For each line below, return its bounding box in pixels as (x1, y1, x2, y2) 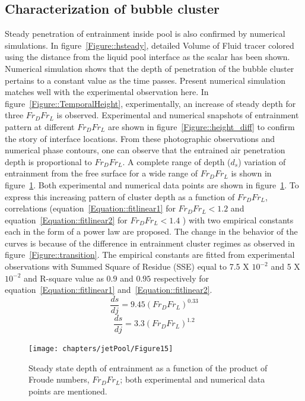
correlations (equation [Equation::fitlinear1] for (5, 202, 176, 214)
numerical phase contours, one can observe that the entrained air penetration (5, 144, 285, 156)
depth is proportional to (5, 155, 92, 168)
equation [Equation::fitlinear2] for (5, 213, 128, 226)
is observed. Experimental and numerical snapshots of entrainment (56, 109, 299, 121)
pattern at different (5, 120, 75, 132)
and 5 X (271, 260, 300, 273)
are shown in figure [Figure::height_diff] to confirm (107, 120, 295, 132)
